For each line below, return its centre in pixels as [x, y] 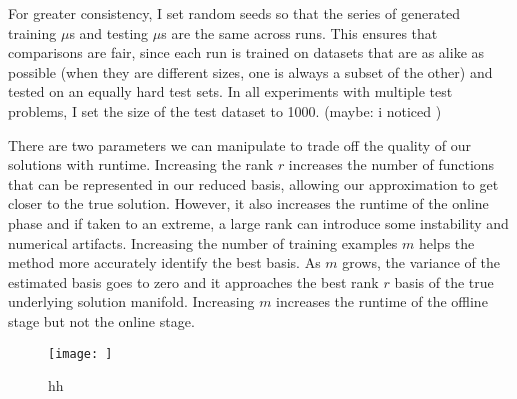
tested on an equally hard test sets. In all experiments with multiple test [230, 91]
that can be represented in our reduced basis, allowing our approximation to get [253, 183]
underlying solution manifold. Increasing [131, 301]
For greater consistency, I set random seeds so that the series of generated [234, 13]
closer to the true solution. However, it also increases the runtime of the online [248, 203]
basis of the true [444, 281]
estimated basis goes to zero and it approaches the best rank [193, 281]
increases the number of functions [391, 164]
